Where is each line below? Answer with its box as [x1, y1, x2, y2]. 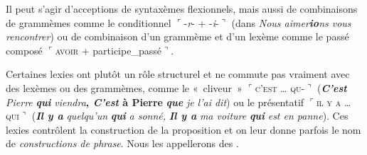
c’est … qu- [255, 80, 305, 95]
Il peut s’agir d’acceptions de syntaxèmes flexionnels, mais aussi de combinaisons [6, 1, 358, 16]
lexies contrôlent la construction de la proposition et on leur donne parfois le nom [6, 122, 361, 137]
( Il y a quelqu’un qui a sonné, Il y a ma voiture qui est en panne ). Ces [31, 108, 349, 123]
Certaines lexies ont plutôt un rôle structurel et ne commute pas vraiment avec [6, 67, 350, 81]
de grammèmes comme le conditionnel [6, 15, 171, 30]
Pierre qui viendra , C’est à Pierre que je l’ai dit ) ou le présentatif [6, 94, 304, 109]
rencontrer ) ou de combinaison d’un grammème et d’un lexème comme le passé [6, 29, 349, 44]
